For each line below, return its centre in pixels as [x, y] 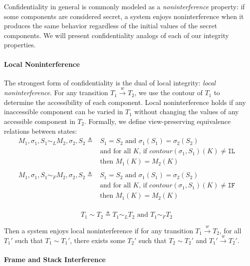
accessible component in [40, 121]
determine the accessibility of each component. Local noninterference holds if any [125, 102]
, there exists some [97, 240]
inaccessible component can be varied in [64, 112]
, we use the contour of [169, 92]
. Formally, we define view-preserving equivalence [157, 121]
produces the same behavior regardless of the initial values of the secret [111, 26]
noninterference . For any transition [56, 92]
